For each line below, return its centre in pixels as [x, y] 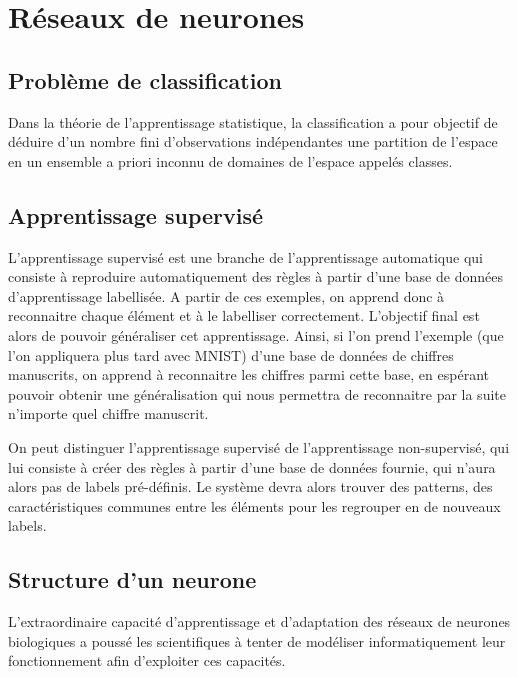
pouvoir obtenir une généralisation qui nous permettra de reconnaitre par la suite [257, 393]
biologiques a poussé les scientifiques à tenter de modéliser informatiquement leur [257, 640]
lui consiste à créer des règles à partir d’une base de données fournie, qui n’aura [252, 466]
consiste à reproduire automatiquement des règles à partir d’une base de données [255, 276]
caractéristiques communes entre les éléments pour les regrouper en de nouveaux [254, 505]
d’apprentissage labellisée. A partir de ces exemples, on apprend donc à [226, 295]
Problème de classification [145, 79]
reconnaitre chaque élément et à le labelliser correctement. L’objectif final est [244, 315]
